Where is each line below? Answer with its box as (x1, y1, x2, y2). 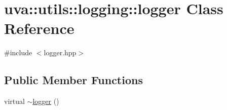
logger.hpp (44, 47, 77, 58)
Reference (4, 18, 74, 39)
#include (4, 47, 32, 58)
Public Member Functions (4, 72, 143, 88)
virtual (4, 96, 25, 106)
